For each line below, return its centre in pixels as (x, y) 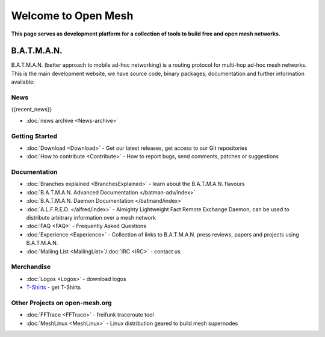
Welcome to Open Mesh (72, 16)
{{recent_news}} (32, 110)
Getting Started (34, 136)
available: (23, 82)
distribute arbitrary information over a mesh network (91, 218)
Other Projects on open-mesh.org (61, 303)
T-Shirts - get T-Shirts (54, 287)
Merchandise (31, 267)
